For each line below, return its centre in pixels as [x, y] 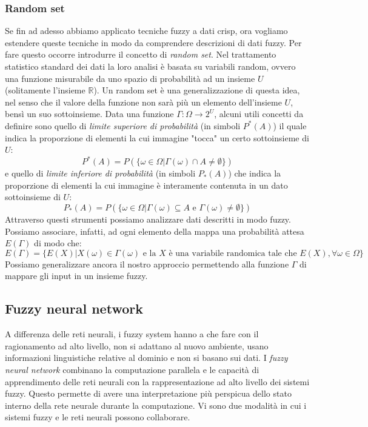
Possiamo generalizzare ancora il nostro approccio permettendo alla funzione [147, 264]
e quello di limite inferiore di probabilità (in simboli [100, 173]
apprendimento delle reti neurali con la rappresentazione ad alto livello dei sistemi [157, 381]
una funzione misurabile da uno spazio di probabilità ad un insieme [130, 78]
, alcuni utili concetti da [259, 114]
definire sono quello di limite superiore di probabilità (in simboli [123, 125]
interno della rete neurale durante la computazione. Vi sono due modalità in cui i [156, 405]
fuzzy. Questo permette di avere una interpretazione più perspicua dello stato [148, 393]
